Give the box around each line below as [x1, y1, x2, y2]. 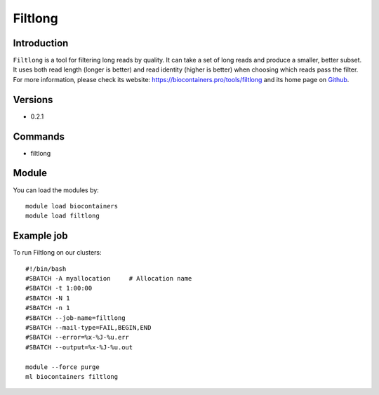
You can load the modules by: [13, 186, 100, 194]
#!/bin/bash [25, 265, 67, 273]
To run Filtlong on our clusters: [13, 248, 102, 257]
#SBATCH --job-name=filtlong [25, 314, 126, 322]
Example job [13, 230, 68, 242]
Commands [13, 130, 65, 142]
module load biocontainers [25, 202, 119, 210]
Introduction [13, 37, 69, 49]
